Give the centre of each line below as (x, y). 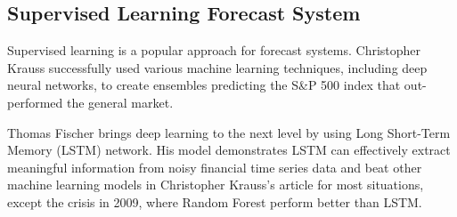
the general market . (120, 102)
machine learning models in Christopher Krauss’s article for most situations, (216, 185)
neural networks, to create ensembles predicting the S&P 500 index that (204, 85)
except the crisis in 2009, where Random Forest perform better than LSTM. (215, 201)
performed (35, 102)
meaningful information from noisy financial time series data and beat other (215, 167)
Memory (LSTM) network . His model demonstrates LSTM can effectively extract (229, 150)
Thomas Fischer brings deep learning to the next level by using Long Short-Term (229, 132)
